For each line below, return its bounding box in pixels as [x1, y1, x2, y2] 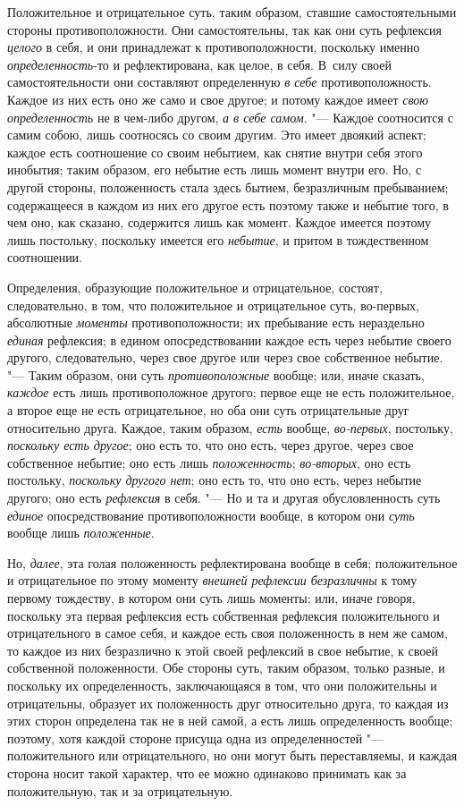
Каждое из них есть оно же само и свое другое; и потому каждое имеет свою [7, 89, 429, 108]
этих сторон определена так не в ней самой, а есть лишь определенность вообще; [7, 711, 453, 730]
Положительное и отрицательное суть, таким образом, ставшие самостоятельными [7, 3, 457, 21]
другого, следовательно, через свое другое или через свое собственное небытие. [7, 348, 443, 367]
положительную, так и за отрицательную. [7, 781, 233, 800]
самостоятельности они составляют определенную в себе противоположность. [7, 72, 432, 91]
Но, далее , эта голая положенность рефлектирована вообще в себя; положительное [7, 553, 458, 572]
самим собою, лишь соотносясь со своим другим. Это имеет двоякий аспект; [7, 125, 426, 144]
